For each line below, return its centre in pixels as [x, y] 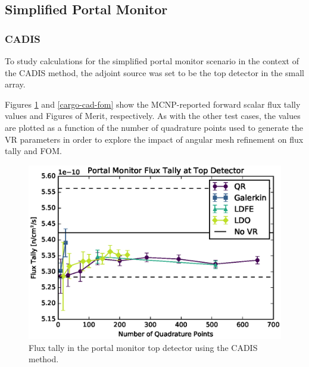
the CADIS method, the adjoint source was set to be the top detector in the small [154, 72]
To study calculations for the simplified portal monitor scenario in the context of [152, 61]
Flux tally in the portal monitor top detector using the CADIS [143, 347]
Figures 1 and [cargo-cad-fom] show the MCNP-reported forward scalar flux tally [153, 104]
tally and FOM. [33, 151]
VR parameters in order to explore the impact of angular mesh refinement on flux [154, 139]
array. [15, 84]
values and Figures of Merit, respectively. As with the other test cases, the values [153, 116]
